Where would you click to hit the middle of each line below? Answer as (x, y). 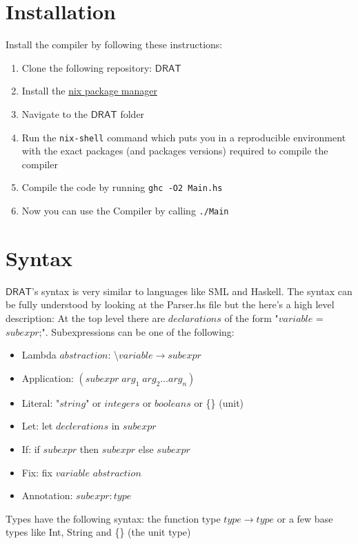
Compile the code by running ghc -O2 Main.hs (122, 187)
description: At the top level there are (86, 318)
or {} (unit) (219, 402)
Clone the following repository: (87, 67)
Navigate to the (55, 113)
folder (132, 113)
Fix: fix (37, 472)
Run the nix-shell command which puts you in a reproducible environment (184, 137)
